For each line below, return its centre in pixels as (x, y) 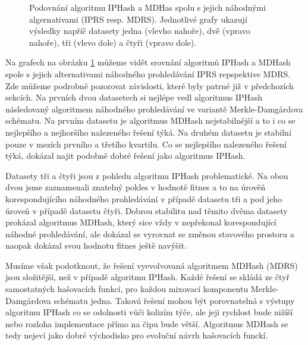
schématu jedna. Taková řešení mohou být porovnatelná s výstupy (174, 300)
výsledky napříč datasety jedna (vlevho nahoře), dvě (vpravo (140, 31)
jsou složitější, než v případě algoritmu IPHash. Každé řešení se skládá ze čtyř (148, 277)
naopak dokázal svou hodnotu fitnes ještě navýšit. (96, 245)
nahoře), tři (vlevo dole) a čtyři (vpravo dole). (113, 42)
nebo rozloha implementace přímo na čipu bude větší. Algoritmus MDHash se (147, 323)
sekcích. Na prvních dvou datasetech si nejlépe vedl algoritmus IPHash (134, 97)
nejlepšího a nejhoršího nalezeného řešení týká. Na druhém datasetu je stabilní (148, 132)
